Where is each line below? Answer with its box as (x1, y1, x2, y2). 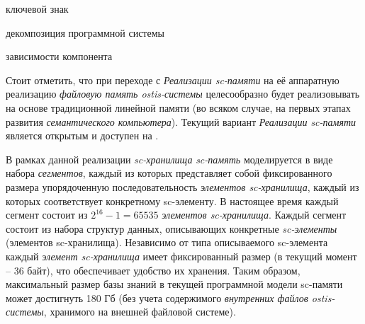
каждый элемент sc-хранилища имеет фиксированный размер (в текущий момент (6, 248, 357, 263)
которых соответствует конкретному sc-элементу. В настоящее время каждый (6, 193, 339, 208)
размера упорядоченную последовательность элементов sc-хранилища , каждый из (6, 179, 359, 194)
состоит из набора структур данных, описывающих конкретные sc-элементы (6, 221, 337, 236)
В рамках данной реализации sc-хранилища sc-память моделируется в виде (6, 151, 333, 166)
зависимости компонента (6, 49, 113, 64)
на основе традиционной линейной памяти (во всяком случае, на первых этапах (6, 100, 351, 115)
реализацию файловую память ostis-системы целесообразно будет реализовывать (6, 86, 360, 101)
